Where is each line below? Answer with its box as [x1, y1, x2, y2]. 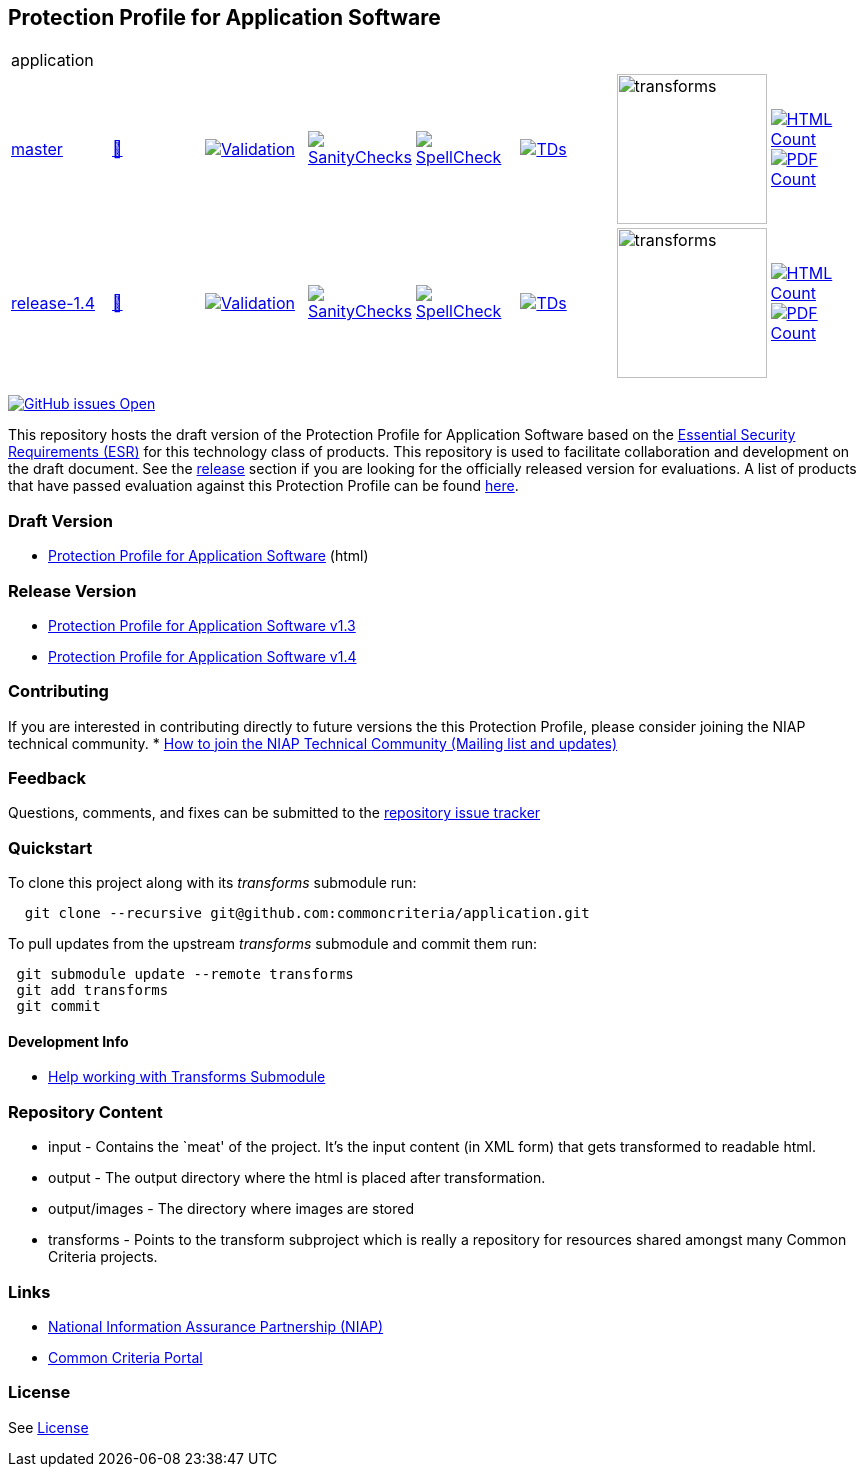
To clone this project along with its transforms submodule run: [8, 874, 417, 892]
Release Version [8, 580, 137, 601]
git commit [16, 998, 101, 1015]
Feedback [8, 768, 87, 789]
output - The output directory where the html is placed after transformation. [48, 1169, 546, 1187]
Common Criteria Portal [48, 1348, 203, 1366]
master [11, 139, 63, 160]
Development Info [8, 1032, 129, 1050]
